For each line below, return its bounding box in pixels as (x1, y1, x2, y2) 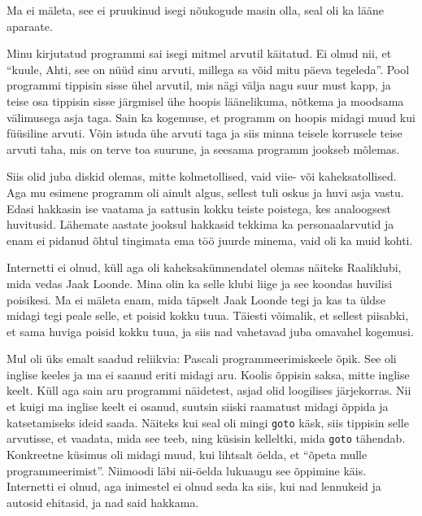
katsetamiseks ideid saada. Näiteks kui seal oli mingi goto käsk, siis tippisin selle (7, 413, 409, 431)
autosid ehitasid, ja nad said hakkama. (7, 493, 199, 510)
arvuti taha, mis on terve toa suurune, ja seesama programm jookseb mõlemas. (7, 140, 400, 157)
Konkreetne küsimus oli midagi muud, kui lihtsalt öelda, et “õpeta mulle (7, 445, 368, 462)
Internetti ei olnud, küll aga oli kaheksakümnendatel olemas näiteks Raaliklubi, (7, 259, 402, 276)
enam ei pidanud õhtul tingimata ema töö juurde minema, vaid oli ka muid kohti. (7, 231, 413, 248)
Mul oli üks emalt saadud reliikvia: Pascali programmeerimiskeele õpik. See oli (7, 350, 397, 367)
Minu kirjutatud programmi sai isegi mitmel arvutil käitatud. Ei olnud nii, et (7, 45, 392, 62)
